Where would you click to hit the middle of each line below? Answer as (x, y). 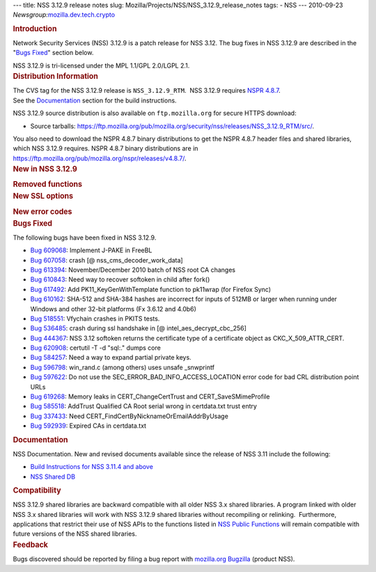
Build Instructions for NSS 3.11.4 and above (92, 467)
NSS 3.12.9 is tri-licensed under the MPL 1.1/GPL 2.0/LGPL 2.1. (101, 65)
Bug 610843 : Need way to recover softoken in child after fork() (120, 279)
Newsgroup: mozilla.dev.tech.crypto (64, 15)
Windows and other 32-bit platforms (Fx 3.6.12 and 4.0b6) (113, 309)
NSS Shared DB (53, 477)
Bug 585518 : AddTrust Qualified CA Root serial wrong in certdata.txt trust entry (144, 406)
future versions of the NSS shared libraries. (75, 534)
